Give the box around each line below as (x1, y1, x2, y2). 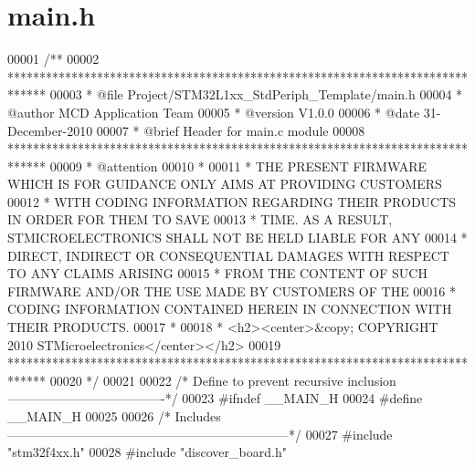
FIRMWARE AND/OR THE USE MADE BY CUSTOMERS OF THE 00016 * (7, 281, 456, 300)
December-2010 (7, 120, 93, 140)
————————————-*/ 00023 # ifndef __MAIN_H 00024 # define (7, 389, 423, 408)
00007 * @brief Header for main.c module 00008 (96, 120, 365, 140)
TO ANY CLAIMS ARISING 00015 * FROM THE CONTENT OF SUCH (7, 264, 427, 283)
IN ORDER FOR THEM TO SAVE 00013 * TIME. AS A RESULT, (7, 210, 393, 229)
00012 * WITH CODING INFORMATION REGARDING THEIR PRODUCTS (7, 192, 457, 211)
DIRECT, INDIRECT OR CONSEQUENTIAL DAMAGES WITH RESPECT (7, 245, 449, 265)
